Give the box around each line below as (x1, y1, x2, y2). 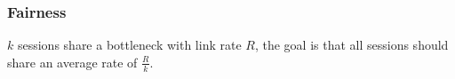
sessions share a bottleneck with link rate (17, 36, 242, 54)
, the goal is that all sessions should (254, 36, 449, 54)
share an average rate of (7, 52, 138, 71)
